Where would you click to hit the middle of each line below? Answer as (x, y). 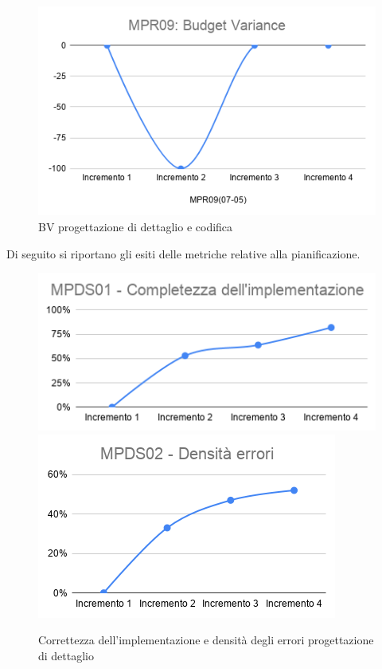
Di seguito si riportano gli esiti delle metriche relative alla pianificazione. (183, 253)
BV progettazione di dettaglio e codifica (136, 227)
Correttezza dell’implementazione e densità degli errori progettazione (206, 640)
